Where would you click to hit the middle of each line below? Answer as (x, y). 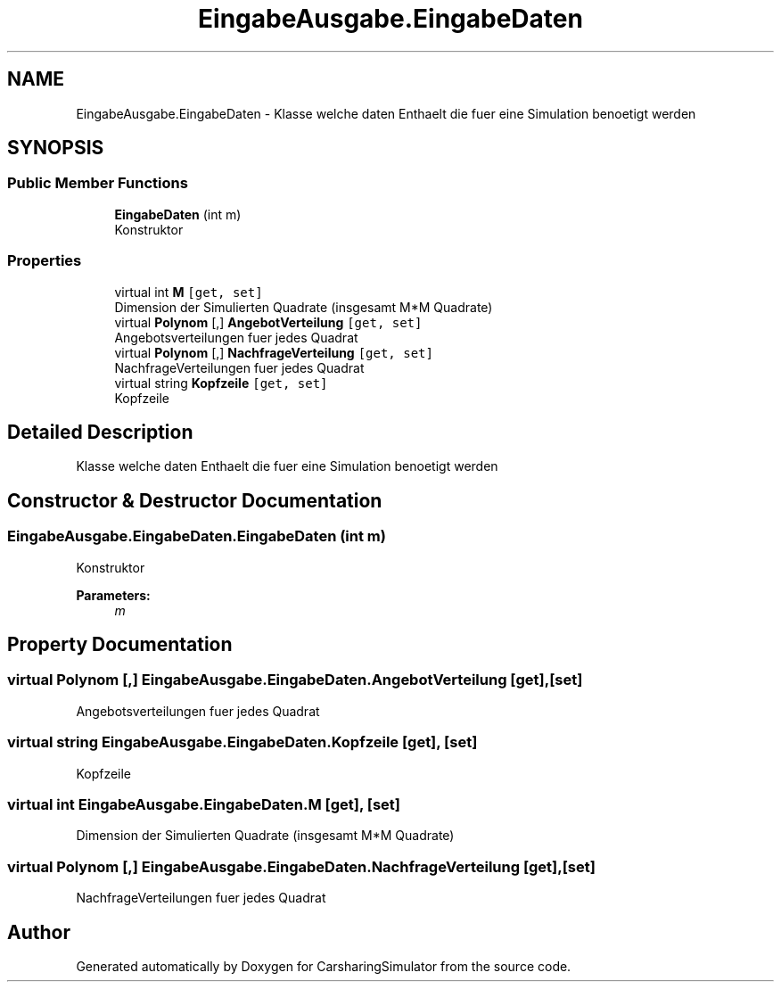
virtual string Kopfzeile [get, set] (221, 383)
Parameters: (113, 595)
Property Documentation (120, 645)
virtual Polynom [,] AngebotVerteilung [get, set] (268, 322)
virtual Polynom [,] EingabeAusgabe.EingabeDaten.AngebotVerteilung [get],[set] (295, 680)
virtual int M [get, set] (189, 292)
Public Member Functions (98, 183)
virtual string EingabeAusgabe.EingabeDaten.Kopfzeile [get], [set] (243, 742)
